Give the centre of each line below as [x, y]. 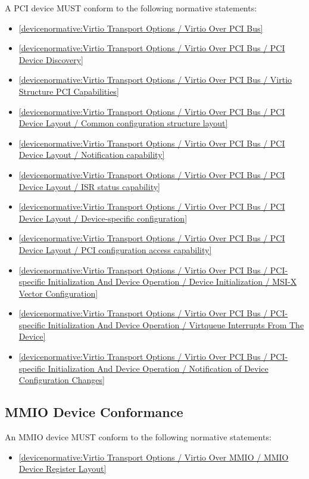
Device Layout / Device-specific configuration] [103, 218]
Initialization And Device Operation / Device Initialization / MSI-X [172, 282]
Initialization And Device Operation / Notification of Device [158, 368]
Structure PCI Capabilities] [69, 91]
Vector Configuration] [58, 293]
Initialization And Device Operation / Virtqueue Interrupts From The [176, 324]
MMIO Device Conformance [94, 412]
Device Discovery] [51, 59]
